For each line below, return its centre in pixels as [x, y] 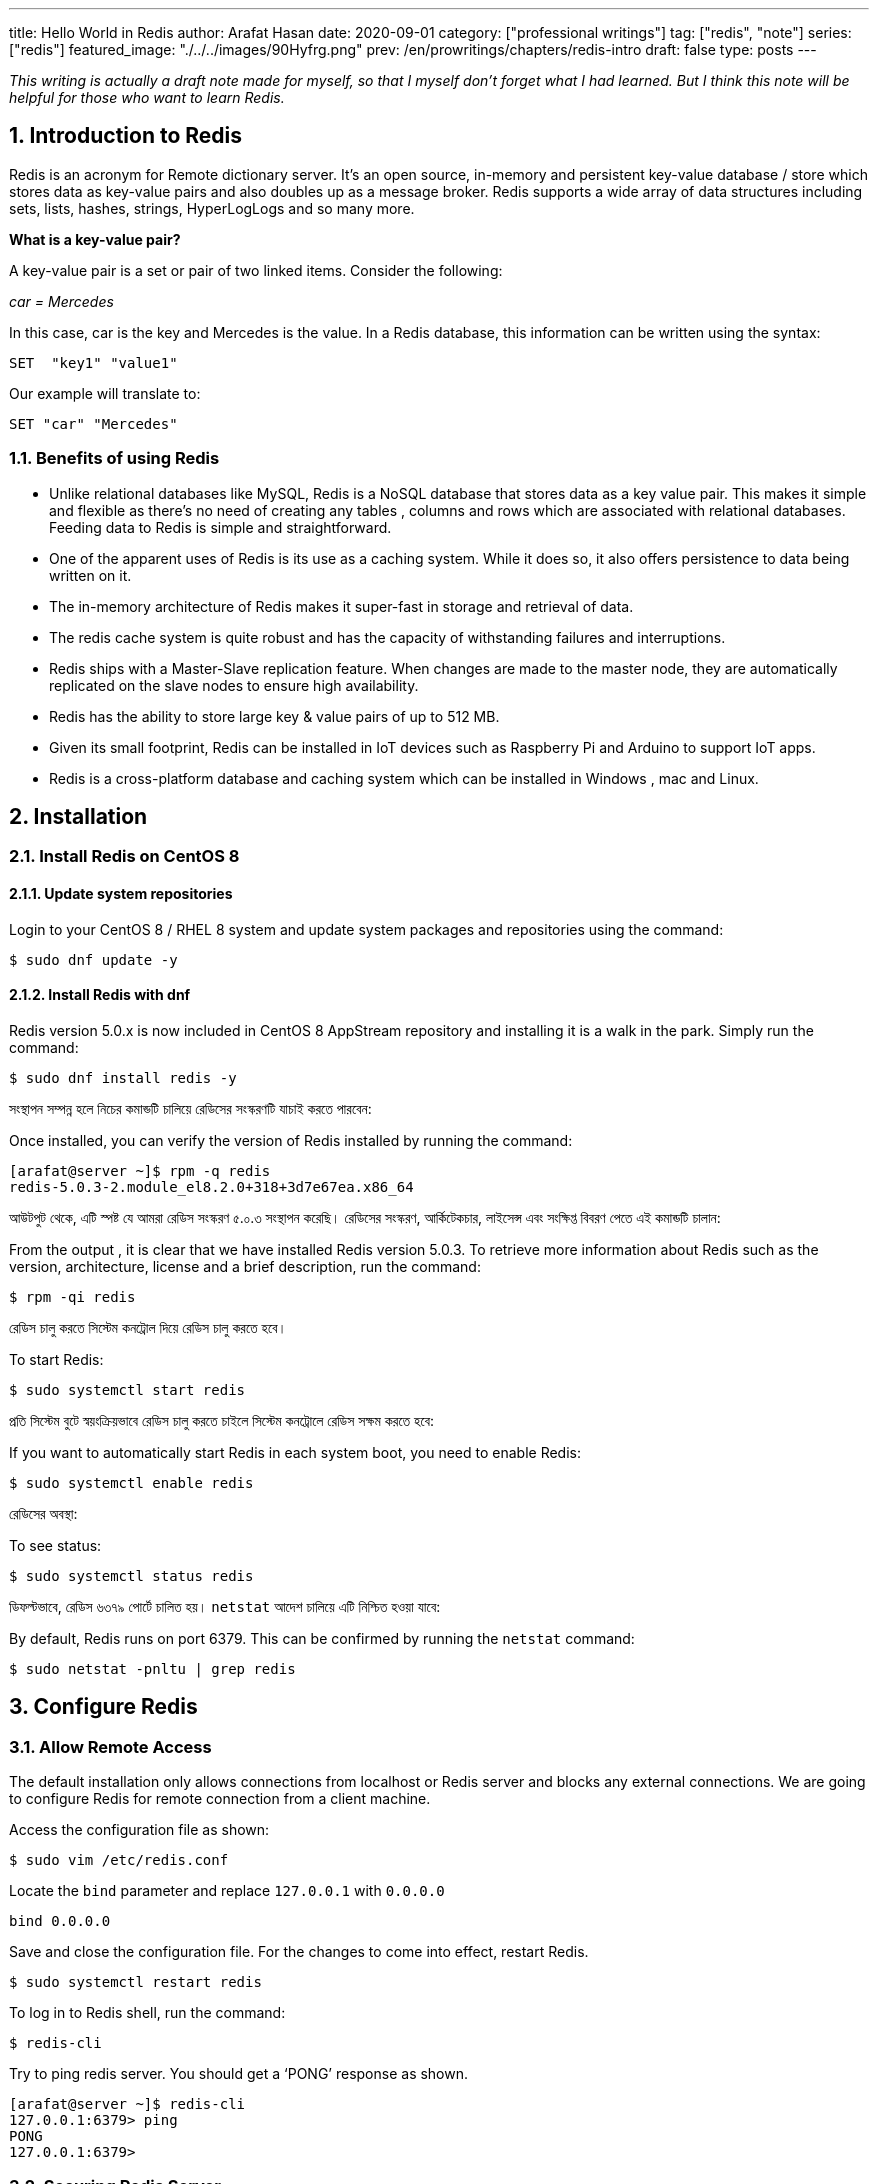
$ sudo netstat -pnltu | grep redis [152, 1668]
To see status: [55, 1545]
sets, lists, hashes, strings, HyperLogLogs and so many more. [212, 208]
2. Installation [78, 817]
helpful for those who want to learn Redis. [147, 97]
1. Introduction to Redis [126, 136]
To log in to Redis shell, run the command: [147, 2013]
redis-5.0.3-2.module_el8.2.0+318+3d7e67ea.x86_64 [211, 1186]
